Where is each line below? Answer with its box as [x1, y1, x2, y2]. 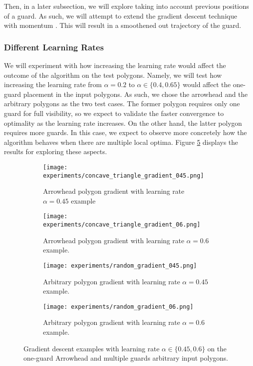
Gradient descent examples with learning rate [23, 343, 160, 353]
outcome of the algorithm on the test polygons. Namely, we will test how [4, 69, 222, 80]
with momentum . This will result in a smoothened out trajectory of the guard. [4, 20, 241, 30]
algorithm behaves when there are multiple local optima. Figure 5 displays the [4, 137, 238, 147]
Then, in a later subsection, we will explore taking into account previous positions [4, 1, 249, 11]
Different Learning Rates [4, 41, 104, 53]
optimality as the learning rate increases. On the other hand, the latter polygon [4, 117, 242, 128]
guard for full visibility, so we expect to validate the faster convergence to [4, 108, 224, 118]
